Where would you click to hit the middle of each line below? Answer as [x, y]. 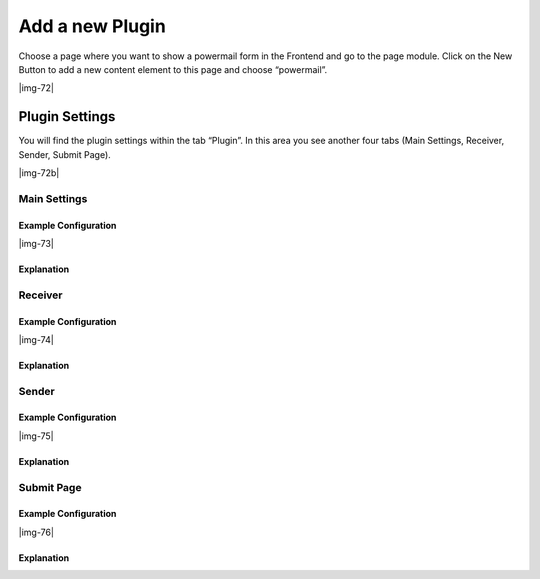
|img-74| [36, 339]
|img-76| [36, 532]
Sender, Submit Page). [65, 154]
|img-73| [36, 243]
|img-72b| [39, 173]
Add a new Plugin [92, 26]
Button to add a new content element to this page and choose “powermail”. [173, 69]
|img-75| [36, 436]
